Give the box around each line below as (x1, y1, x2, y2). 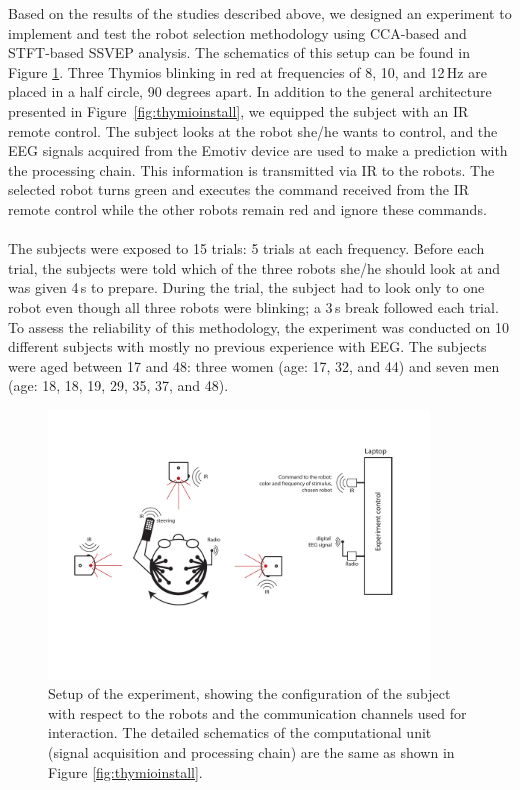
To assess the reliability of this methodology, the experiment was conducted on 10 (8, 316, 510, 337)
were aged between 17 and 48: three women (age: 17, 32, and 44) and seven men (8, 355, 500, 376)
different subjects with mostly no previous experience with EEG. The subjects (8, 336, 487, 357)
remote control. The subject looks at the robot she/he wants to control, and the (8, 120, 498, 141)
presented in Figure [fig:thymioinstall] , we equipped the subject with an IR (8, 100, 469, 121)
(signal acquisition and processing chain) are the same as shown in (48, 742, 455, 763)
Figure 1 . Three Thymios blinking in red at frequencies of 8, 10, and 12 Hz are (8, 61, 487, 82)
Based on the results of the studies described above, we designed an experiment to (8, 3, 512, 23)
